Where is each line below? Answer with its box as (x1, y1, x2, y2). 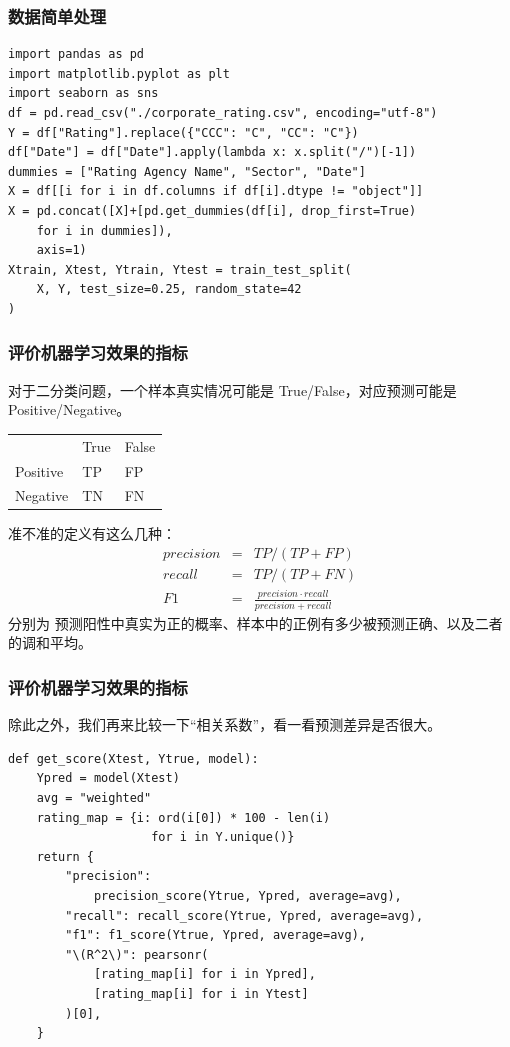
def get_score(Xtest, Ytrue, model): (8, 751, 259, 766)
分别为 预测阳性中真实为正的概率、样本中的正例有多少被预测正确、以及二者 (8, 612, 503, 633)
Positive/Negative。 (8, 399, 131, 420)
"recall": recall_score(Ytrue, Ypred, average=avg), (65, 908, 424, 923)
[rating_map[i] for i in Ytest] (93, 986, 309, 1001)
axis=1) (36, 243, 87, 258)
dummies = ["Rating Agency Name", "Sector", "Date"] (8, 164, 366, 179)
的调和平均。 (8, 632, 92, 653)
